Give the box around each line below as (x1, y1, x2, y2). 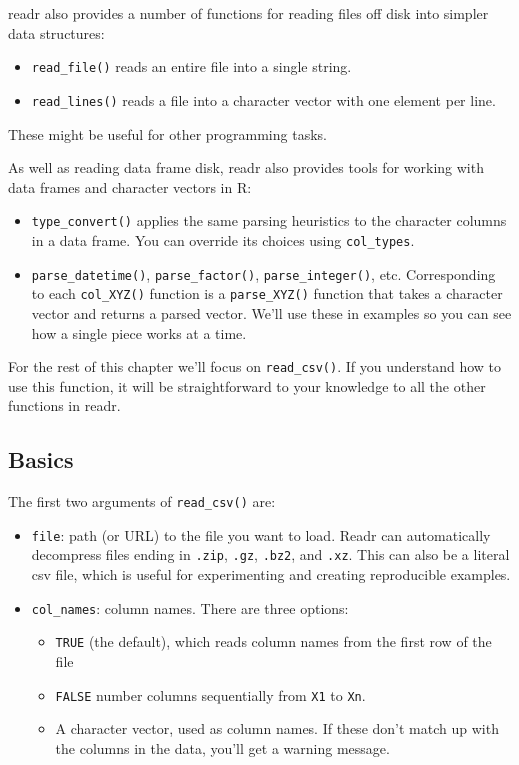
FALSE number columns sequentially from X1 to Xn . (55, 684, 366, 705)
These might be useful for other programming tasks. (8, 123, 327, 144)
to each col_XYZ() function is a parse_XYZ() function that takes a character (31, 283, 503, 304)
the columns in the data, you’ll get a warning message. (55, 737, 390, 758)
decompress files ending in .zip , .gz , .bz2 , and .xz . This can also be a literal (31, 544, 510, 565)
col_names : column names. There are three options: (31, 597, 349, 618)
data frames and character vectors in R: (8, 176, 252, 197)
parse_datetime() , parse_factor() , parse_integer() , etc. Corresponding (31, 263, 496, 284)
